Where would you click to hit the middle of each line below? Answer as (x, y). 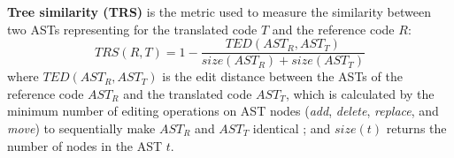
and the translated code (188, 93)
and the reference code (333, 29)
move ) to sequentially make (81, 128)
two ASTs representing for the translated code (132, 29)
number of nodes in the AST (85, 145)
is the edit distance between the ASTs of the (282, 76)
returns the (416, 128)
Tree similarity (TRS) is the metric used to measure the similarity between (219, 11)
